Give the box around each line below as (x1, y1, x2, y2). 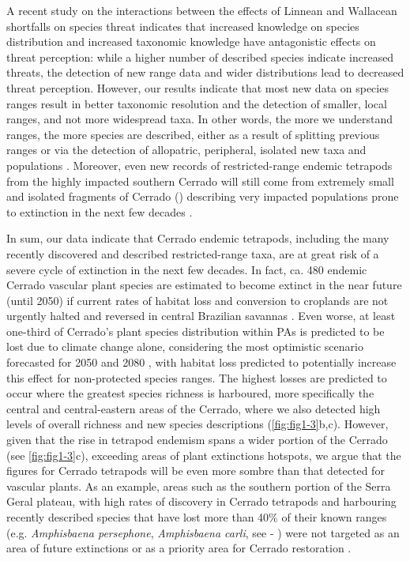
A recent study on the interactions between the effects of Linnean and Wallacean (6, 2, 397, 18)
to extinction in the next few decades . (6, 203, 193, 220)
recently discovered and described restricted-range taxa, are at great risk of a (6, 245, 379, 262)
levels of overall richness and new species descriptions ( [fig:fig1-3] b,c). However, (6, 416, 389, 432)
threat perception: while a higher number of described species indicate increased (6, 48, 394, 65)
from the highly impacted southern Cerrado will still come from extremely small (6, 172, 394, 189)
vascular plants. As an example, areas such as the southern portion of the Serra (6, 477, 391, 494)
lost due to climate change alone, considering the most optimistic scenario (6, 338, 363, 355)
